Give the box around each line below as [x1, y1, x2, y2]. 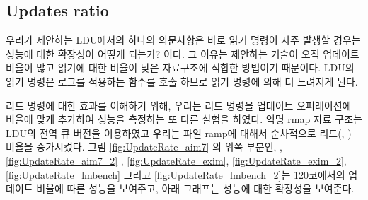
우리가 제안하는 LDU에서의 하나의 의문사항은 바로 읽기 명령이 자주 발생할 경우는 [6, 33, 361, 47]
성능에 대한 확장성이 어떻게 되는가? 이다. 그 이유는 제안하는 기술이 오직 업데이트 [6, 46, 360, 61]
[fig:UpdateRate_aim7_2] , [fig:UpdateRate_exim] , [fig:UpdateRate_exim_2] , [6, 153, 347, 167]
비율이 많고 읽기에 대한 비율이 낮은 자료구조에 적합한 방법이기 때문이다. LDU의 [6, 60, 355, 75]
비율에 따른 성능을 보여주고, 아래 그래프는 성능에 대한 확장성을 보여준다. [36, 181, 355, 196]
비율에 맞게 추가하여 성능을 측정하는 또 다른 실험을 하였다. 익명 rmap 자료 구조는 [6, 112, 362, 127]
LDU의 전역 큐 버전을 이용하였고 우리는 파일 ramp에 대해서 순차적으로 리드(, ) [6, 125, 352, 140]
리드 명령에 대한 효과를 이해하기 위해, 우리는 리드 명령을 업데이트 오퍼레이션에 [6, 98, 352, 112]
